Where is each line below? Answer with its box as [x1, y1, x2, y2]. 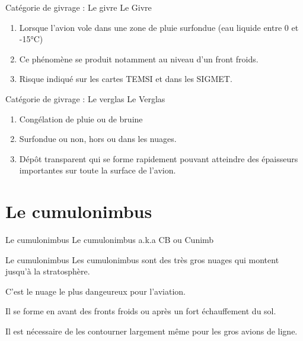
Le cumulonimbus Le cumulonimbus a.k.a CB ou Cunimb [5, 233, 214, 246]
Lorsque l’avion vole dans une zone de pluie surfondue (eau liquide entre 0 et [19, 21, 299, 33]
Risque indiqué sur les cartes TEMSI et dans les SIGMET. [19, 72, 232, 85]
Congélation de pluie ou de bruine [19, 112, 143, 125]
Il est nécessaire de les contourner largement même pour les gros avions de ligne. [5, 325, 298, 337]
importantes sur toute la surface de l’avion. [19, 164, 176, 176]
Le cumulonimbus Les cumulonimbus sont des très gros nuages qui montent [5, 253, 279, 266]
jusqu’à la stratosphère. [5, 265, 90, 277]
